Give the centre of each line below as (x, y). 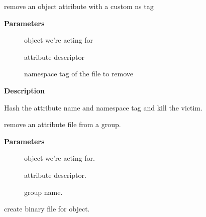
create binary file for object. (47, 209)
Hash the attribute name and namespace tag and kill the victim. (103, 107)
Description (25, 90)
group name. (43, 192)
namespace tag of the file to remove (79, 74)
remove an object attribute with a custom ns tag (79, 6)
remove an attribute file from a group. (63, 124)
